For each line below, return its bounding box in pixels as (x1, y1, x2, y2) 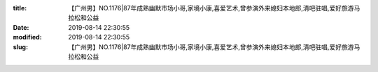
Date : (13, 23, 29, 31)
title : (13, 4, 27, 12)
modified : (13, 33, 42, 42)
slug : (13, 42, 28, 51)
